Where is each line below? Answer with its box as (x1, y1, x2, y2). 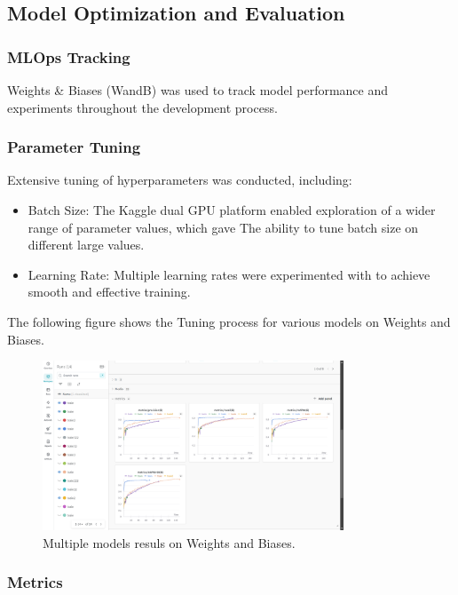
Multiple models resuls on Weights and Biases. (43, 533, 296, 551)
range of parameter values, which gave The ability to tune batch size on (28, 218, 419, 236)
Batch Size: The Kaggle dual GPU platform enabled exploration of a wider (28, 201, 436, 218)
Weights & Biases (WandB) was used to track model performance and (7, 81, 389, 99)
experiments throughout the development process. (7, 98, 278, 116)
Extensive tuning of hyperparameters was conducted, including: (7, 171, 352, 189)
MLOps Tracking (7, 45, 130, 67)
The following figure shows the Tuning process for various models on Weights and (7, 312, 451, 330)
